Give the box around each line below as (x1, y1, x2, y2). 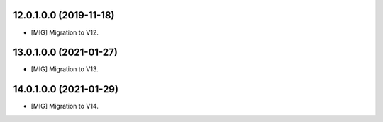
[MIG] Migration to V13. (30, 65, 99, 73)
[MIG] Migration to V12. (30, 28, 99, 37)
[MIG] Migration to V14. (30, 102, 99, 111)
